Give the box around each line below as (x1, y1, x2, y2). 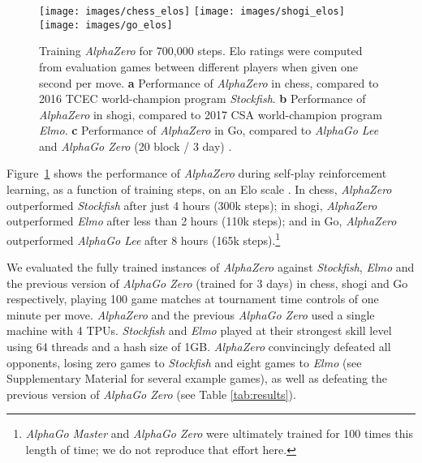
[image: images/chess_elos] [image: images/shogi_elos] (39, 6, 345, 17)
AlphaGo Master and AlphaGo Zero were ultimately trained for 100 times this (25, 425, 414, 442)
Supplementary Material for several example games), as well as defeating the (6, 370, 388, 387)
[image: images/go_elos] (39, 19, 173, 31)
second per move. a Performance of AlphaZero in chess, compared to (39, 74, 379, 91)
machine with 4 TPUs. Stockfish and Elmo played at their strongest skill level (6, 322, 392, 339)
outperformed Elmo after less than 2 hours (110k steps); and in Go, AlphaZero (6, 212, 397, 229)
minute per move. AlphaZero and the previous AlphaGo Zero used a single (6, 306, 375, 323)
